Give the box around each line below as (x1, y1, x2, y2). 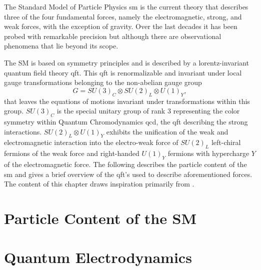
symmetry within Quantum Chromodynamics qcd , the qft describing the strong (4, 116, 248, 126)
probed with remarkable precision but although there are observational (4, 30, 221, 41)
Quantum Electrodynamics (4, 247, 192, 267)
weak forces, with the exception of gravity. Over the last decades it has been (4, 21, 237, 31)
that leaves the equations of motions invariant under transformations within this (4, 95, 250, 106)
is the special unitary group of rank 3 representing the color (56, 105, 240, 116)
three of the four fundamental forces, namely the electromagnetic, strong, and (4, 11, 242, 21)
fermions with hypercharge (167, 148, 249, 158)
